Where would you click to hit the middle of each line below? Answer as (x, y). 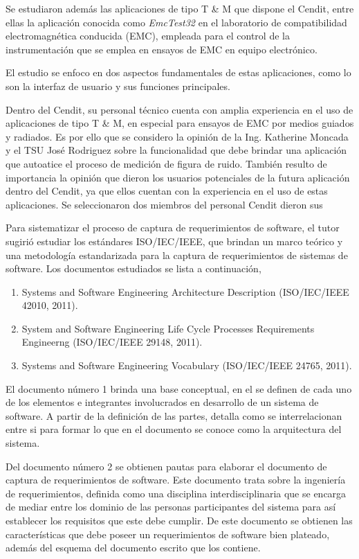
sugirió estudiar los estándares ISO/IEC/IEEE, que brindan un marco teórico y (174, 241)
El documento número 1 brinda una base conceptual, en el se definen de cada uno (179, 388)
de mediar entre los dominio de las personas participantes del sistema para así (171, 507)
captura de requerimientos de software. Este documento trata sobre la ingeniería (176, 480)
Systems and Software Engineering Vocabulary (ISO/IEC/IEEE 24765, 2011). (187, 365)
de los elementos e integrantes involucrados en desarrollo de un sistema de (162, 402)
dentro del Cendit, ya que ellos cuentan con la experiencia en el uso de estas (167, 191)
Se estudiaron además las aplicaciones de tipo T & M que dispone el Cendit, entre (180, 8)
